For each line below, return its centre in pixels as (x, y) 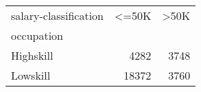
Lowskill (31, 75)
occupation (37, 35)
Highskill (32, 55)
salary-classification (57, 15)
